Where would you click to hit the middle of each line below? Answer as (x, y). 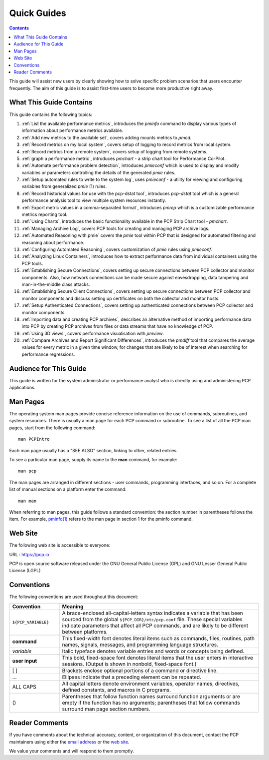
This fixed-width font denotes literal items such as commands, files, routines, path (158, 638)
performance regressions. (48, 354)
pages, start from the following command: (52, 428)
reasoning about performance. (53, 242)
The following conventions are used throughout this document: (74, 597)
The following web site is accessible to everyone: (60, 545)
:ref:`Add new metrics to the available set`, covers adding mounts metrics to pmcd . (107, 137)
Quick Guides (38, 13)
